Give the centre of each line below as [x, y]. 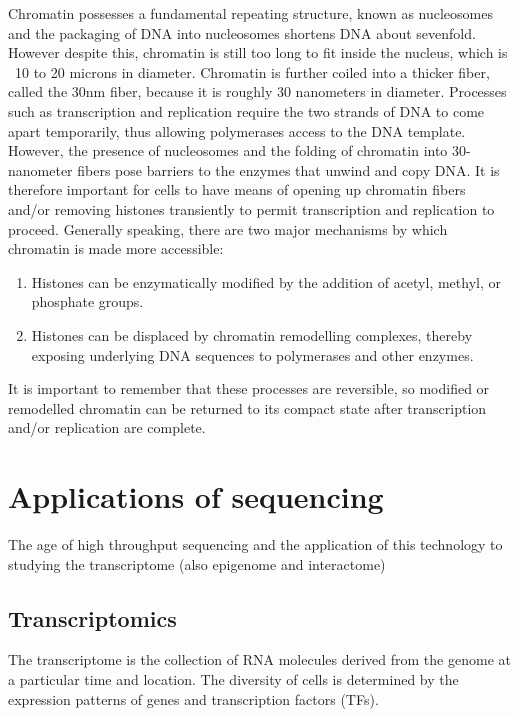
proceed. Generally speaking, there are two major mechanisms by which [228, 228]
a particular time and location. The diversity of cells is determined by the [233, 678]
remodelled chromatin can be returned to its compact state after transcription [247, 407]
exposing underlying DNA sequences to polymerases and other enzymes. [252, 354]
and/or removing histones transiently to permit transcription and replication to [251, 208]
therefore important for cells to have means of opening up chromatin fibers [237, 189]
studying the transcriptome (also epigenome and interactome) [197, 563]
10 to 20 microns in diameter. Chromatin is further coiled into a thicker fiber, [252, 71]
